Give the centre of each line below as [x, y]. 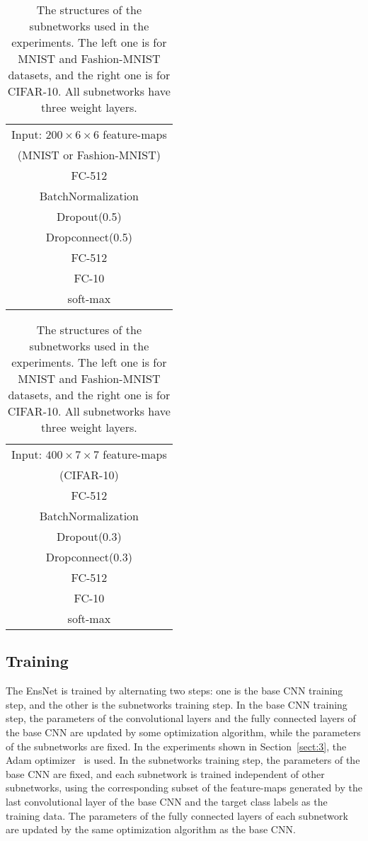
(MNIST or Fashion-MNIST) [89, 155]
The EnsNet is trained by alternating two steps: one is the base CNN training [174, 691]
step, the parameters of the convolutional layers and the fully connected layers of [181, 718]
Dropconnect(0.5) [89, 237]
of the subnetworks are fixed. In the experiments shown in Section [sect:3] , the [176, 746]
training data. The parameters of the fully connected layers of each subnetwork [177, 815]
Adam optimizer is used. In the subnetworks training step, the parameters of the [183, 760]
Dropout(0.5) [89, 216]
